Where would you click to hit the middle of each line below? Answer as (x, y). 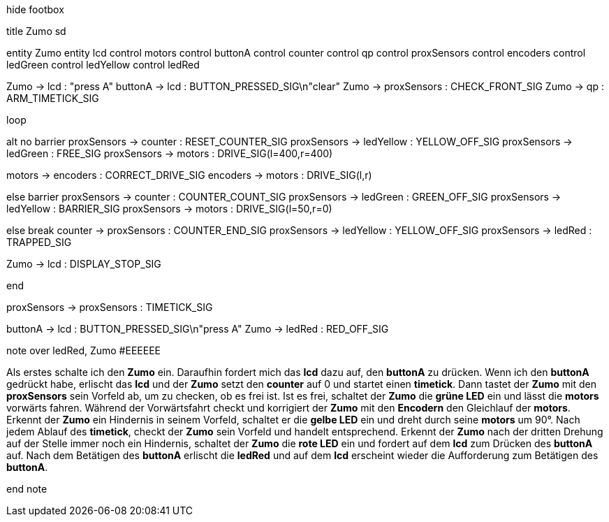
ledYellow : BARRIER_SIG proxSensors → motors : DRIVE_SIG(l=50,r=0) (169, 209)
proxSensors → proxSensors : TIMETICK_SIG (110, 307)
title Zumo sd (36, 31)
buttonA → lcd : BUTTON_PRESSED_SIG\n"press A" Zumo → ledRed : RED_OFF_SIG (198, 329)
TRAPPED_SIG (39, 242)
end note (27, 489)
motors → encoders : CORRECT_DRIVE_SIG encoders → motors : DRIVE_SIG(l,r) (189, 175)
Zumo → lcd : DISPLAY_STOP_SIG (84, 264)
